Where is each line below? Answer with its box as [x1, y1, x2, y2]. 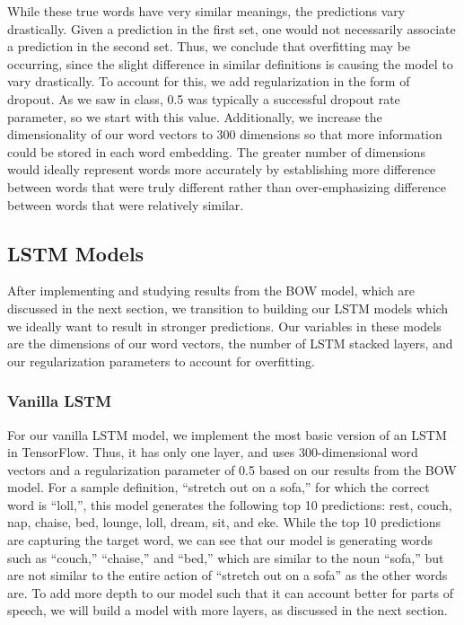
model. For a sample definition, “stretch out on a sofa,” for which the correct [7, 478, 430, 497]
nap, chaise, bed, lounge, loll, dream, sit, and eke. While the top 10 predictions [7, 513, 441, 532]
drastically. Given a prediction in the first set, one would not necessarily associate [7, 19, 456, 38]
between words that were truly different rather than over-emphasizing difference [7, 177, 446, 196]
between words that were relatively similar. [7, 195, 244, 214]
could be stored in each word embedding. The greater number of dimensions [7, 142, 425, 161]
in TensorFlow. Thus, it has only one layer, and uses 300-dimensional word [7, 443, 418, 462]
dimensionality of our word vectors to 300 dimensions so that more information [7, 125, 442, 144]
